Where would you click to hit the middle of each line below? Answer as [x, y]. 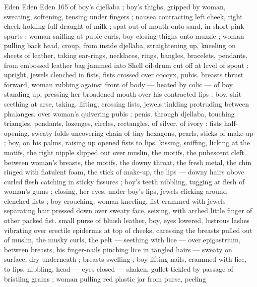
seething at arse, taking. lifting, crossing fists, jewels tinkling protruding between [127, 103]
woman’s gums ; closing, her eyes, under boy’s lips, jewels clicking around [116, 191]
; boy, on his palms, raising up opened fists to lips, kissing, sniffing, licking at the [127, 143]
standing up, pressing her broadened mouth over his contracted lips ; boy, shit [123, 94]
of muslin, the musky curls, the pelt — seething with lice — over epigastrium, [122, 240]
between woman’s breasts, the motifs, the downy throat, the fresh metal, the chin [128, 162]
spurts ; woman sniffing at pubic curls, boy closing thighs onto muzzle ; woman [124, 35]
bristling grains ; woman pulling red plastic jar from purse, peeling [105, 278]
